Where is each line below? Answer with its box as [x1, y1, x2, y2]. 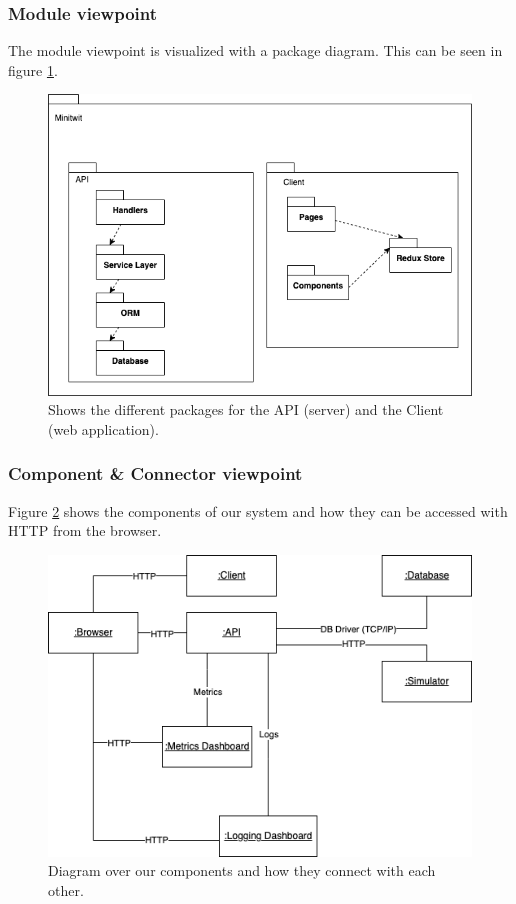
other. [48, 879, 84, 900]
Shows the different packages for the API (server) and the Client [48, 399, 444, 420]
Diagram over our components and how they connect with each [48, 860, 436, 881]
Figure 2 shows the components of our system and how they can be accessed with [8, 500, 508, 521]
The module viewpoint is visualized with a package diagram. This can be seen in [8, 40, 503, 61]
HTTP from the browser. [8, 520, 162, 541]
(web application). [48, 418, 159, 439]
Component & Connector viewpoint [8, 461, 303, 486]
